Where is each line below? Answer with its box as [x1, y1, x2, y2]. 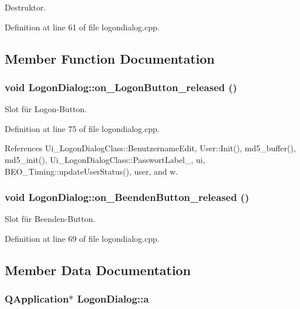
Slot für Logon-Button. [5, 103, 87, 115]
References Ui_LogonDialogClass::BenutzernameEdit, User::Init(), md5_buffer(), [5, 142, 296, 154]
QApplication [5, 291, 69, 306]
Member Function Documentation [5, 49, 215, 67]
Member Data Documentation [5, 261, 191, 279]
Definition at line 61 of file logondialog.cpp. [5, 20, 160, 33]
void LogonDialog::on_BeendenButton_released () [5, 190, 249, 204]
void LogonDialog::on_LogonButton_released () [5, 79, 237, 94]
